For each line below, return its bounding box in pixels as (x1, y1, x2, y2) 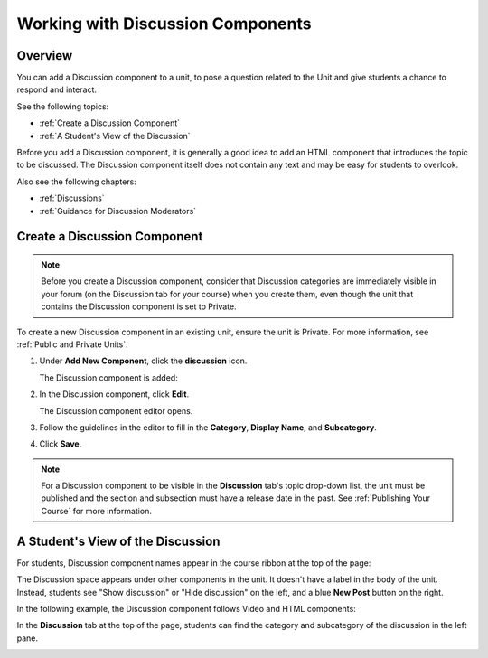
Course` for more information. (41, 505, 153, 516)
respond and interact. (16, 84, 97, 95)
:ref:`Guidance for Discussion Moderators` (39, 205, 197, 216)
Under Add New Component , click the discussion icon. (39, 355, 248, 366)
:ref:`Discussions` (39, 193, 105, 203)
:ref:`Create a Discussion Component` (39, 117, 181, 128)
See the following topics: (16, 100, 109, 112)
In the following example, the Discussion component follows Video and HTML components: (16, 603, 356, 614)
